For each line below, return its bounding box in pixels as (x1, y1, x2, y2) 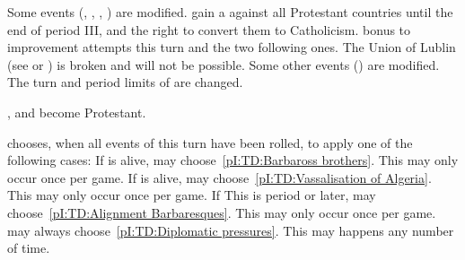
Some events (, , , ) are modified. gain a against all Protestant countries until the (7, 3, 453, 21)
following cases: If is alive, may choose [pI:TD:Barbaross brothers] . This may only (7, 151, 459, 169)
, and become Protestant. (7, 102, 146, 121)
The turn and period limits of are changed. (7, 73, 243, 91)
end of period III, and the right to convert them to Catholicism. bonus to (7, 20, 411, 39)
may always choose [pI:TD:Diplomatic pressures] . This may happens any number (7, 221, 454, 239)
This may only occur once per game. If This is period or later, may (7, 186, 376, 204)
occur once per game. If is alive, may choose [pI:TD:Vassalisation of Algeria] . (7, 168, 432, 186)
